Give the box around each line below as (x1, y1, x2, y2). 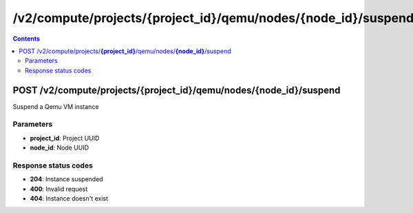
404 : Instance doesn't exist (30, 194, 109, 203)
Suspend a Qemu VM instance (12, 102, 99, 110)
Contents (12, 34, 41, 43)
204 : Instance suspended (30, 175, 103, 183)
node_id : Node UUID (30, 143, 89, 152)
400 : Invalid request (30, 185, 88, 193)
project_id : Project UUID (30, 134, 100, 142)
